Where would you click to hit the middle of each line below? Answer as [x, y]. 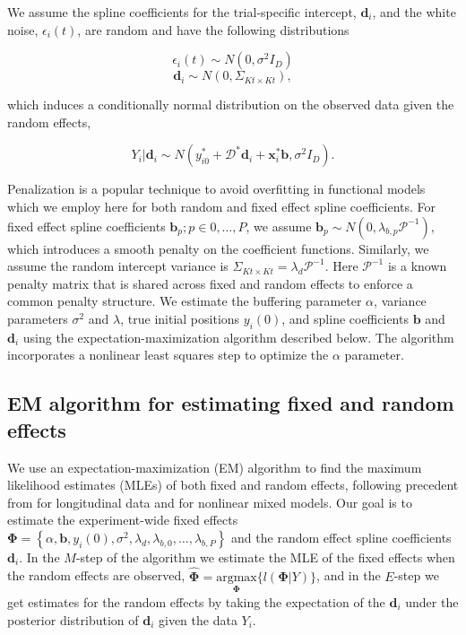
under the [432, 601]
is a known [417, 266]
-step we [416, 575]
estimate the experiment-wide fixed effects [123, 520]
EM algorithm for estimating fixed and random [231, 403]
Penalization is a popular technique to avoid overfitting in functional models [216, 189]
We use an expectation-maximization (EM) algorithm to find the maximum [215, 467]
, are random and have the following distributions [213, 29]
